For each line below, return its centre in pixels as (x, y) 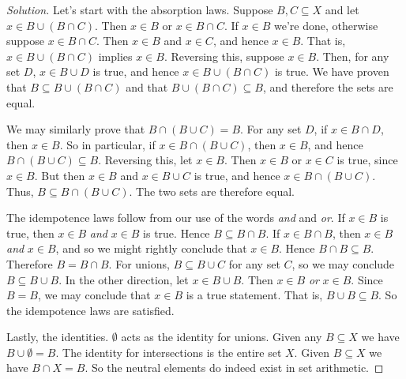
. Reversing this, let (145, 160)
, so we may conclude (343, 263)
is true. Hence (177, 233)
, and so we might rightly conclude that (151, 248)
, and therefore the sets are (328, 86)
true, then (30, 233)
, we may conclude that (94, 295)
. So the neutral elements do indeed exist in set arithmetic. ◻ (234, 368)
